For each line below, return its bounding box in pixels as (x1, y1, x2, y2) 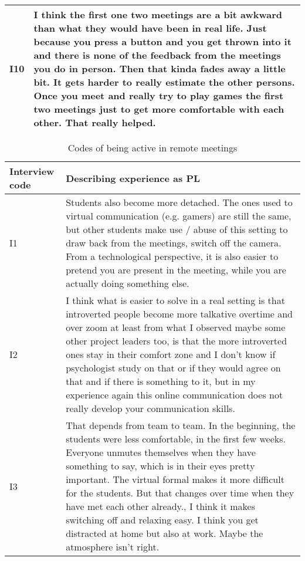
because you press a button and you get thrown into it (33, 35, 292, 48)
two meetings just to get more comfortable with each (33, 102, 284, 116)
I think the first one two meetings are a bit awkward (33, 8, 283, 21)
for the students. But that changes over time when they (66, 486, 294, 499)
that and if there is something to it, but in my (66, 374, 256, 388)
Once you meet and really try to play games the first (33, 89, 284, 102)
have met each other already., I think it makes (66, 499, 255, 513)
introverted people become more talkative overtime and (66, 307, 293, 320)
